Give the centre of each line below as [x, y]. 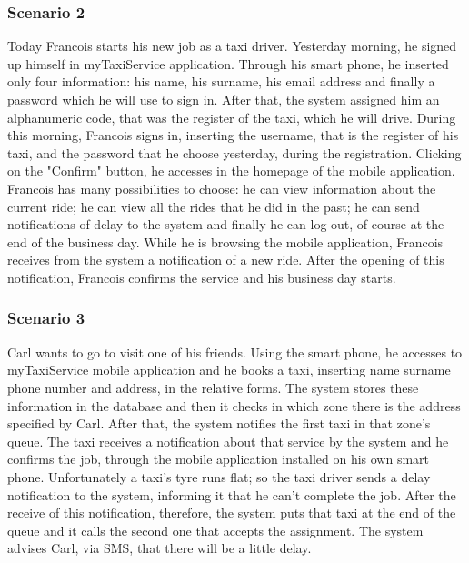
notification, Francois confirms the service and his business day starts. [202, 277]
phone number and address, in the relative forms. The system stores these [213, 387]
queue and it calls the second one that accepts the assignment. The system [215, 530]
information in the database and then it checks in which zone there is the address [234, 405]
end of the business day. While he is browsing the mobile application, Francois [225, 241]
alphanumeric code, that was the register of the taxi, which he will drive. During [232, 117]
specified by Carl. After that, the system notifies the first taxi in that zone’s [219, 423]
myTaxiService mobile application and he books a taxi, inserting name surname [229, 370]
